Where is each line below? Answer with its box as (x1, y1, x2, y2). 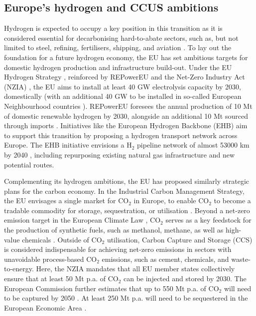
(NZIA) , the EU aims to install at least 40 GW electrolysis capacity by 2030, (4, 81, 241, 91)
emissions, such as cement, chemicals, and (102, 253, 229, 264)
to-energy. (4, 263, 34, 274)
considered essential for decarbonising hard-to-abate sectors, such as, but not (4, 32, 239, 43)
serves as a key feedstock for (165, 215, 252, 225)
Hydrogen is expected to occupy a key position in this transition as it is (4, 23, 223, 33)
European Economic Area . (4, 302, 87, 313)
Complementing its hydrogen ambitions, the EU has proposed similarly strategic (4, 176, 249, 186)
